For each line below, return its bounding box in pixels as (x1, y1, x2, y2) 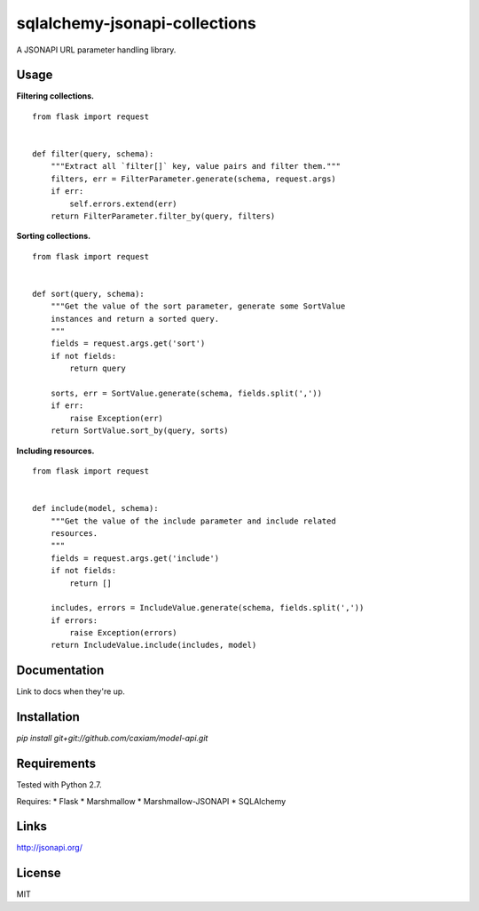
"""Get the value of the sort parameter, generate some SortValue (50, 301, 346, 311)
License (16, 866, 61, 881)
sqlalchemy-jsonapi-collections (16, 13, 256, 33)
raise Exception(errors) (69, 627, 177, 638)
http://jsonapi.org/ (16, 843, 83, 853)
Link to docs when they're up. (16, 686, 126, 697)
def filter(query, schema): (32, 149, 154, 159)
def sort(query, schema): (32, 289, 145, 299)
